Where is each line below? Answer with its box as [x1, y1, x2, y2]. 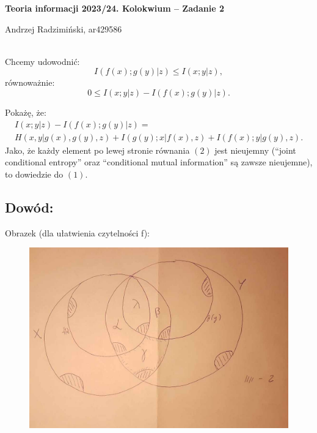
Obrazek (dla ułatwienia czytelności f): [5, 226, 150, 239]
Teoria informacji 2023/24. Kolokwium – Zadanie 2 [5, 2, 225, 14]
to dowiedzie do [5, 167, 64, 180]
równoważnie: [5, 76, 55, 89]
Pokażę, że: [5, 105, 46, 118]
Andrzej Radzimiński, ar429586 [5, 22, 122, 35]
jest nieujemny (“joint [214, 143, 296, 156]
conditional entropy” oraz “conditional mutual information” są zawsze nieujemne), [5, 156, 313, 168]
